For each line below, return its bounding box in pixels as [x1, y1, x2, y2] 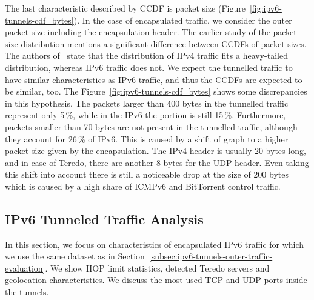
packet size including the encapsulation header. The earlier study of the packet [5, 25, 297, 38]
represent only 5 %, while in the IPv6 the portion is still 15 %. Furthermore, [5, 108, 286, 121]
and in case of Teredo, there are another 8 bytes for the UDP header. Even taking [5, 156, 309, 168]
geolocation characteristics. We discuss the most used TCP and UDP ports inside [5, 273, 307, 286]
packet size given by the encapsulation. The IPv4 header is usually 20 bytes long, [5, 144, 306, 157]
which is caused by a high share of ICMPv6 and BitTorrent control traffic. [5, 179, 281, 192]
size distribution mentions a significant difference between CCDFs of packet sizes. [5, 37, 307, 50]
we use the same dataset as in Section [5, 250, 145, 262]
